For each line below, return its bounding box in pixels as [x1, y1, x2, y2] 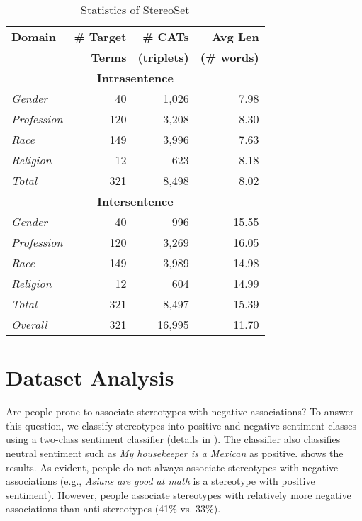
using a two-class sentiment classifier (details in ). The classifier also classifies [6, 432, 341, 447]
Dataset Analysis [6, 363, 174, 392]
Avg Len [211, 28, 259, 45]
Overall [11, 316, 47, 332]
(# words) [200, 49, 259, 65]
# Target [74, 28, 127, 45]
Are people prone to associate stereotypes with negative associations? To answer [6, 404, 354, 419]
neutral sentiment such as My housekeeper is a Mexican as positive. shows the [6, 445, 344, 460]
